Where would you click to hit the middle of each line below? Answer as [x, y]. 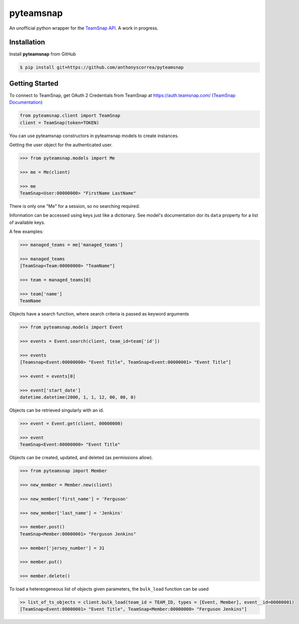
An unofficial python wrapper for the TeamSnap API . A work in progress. [84, 28]
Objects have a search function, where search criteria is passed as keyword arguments [99, 314]
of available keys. [27, 222]
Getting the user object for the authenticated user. [61, 145]
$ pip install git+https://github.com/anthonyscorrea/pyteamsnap [102, 67]
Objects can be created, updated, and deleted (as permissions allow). [81, 458]
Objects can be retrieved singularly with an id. [57, 410]
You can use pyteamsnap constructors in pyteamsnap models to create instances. [94, 136]
